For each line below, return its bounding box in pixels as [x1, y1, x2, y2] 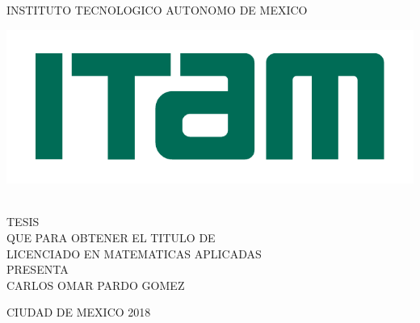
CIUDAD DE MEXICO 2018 [6, 304, 151, 321]
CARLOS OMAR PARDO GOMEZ [6, 276, 185, 293]
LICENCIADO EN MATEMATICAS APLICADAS [6, 245, 262, 262]
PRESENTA [6, 261, 69, 278]
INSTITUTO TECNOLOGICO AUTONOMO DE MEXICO [6, 2, 308, 18]
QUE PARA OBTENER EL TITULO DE [6, 229, 216, 246]
